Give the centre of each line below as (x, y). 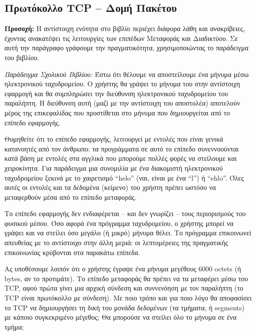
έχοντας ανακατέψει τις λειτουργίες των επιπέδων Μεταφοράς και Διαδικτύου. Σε (121, 38)
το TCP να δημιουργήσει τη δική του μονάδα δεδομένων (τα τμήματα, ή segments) (125, 307)
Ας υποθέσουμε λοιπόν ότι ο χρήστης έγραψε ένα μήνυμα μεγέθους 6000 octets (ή (123, 269)
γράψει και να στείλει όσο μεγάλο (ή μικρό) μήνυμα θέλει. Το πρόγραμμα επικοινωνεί (128, 233)
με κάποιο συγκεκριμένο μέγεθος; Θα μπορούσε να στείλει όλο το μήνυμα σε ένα (121, 317)
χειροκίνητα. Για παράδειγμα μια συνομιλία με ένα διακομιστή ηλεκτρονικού (114, 167)
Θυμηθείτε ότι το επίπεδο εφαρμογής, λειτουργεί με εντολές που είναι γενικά (114, 139)
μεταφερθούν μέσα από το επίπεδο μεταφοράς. (71, 197)
